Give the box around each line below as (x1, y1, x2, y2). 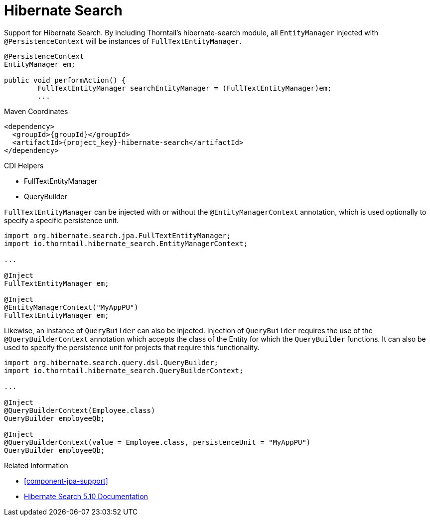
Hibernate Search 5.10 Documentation (24, 492, 148, 501)
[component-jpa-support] (24, 476, 108, 485)
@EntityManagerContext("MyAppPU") (4, 303, 139, 311)
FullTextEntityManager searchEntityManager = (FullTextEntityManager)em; (37, 84, 332, 92)
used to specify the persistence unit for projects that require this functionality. (4, 343, 260, 352)
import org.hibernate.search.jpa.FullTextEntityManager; (4, 231, 231, 240)
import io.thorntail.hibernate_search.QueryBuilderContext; (4, 366, 244, 375)
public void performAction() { (4, 76, 126, 84)
